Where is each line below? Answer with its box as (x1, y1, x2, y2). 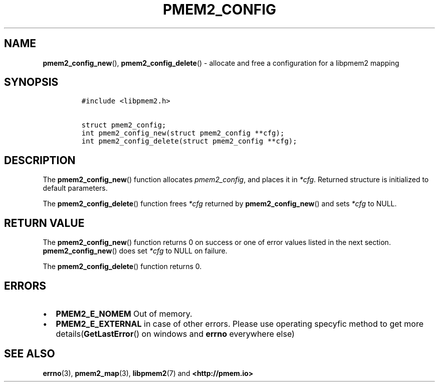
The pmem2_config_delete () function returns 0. (43, 262, 202, 271)
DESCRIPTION (4, 154, 76, 167)
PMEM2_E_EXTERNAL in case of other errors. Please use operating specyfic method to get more (56, 318, 423, 329)
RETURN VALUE (4, 216, 85, 229)
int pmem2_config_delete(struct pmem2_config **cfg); (81, 137, 297, 146)
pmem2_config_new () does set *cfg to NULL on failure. (43, 246, 228, 255)
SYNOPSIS (4, 76, 59, 89)
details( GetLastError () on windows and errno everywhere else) (56, 328, 295, 339)
